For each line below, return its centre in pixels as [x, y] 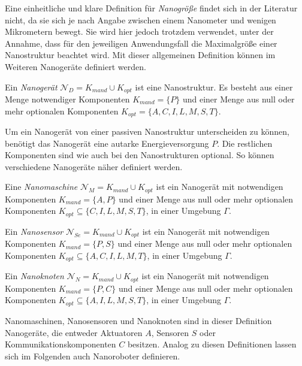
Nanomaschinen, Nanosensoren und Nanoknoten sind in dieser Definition [138, 320]
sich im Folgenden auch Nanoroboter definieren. [93, 356]
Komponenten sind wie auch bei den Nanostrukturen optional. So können [140, 155]
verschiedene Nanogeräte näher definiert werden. [94, 166]
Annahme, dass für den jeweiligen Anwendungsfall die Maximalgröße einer [141, 43]
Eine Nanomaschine [41, 187]
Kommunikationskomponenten [61, 344]
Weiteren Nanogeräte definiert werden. [75, 66]
